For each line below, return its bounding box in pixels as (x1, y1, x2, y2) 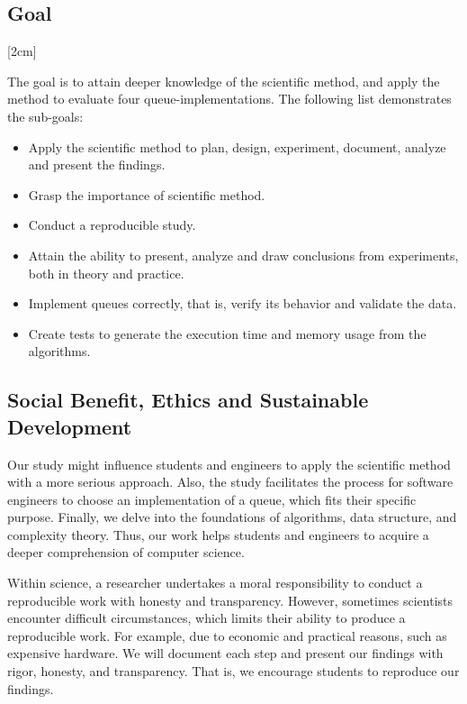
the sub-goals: (7, 106, 84, 125)
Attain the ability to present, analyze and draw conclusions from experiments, (28, 245, 459, 264)
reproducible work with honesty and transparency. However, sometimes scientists (7, 590, 454, 609)
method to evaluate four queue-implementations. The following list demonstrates (7, 89, 452, 108)
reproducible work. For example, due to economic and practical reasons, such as (7, 626, 447, 645)
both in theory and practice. (28, 263, 184, 282)
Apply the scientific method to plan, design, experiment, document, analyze (28, 137, 446, 156)
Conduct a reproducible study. (28, 215, 196, 234)
